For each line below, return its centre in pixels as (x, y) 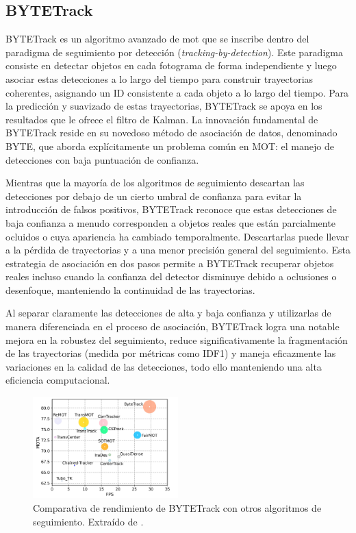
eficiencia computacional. (58, 380)
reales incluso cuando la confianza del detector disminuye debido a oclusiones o (171, 276)
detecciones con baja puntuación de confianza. (102, 159)
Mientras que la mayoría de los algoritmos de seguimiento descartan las (155, 183)
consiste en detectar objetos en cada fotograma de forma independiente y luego (171, 65)
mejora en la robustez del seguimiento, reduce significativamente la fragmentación (177, 339)
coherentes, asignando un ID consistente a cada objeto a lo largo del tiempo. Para (177, 92)
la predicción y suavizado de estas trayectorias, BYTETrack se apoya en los (164, 106)
